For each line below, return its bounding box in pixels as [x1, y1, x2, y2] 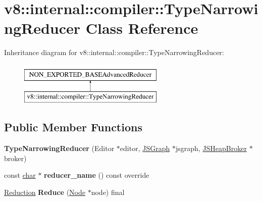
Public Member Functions [4, 119, 142, 135]
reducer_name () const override [44, 170, 149, 180]
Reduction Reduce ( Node [4, 187, 86, 197]
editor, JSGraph [120, 143, 170, 154]
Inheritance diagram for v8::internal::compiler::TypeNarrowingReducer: [4, 47, 224, 58]
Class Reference [85, 18, 198, 38]
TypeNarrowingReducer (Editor [4, 143, 115, 154]
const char [4, 170, 36, 180]
